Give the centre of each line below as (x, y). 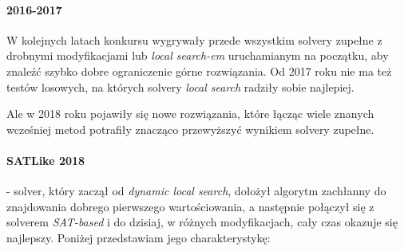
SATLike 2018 (46, 160)
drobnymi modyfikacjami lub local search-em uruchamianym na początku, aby (198, 55)
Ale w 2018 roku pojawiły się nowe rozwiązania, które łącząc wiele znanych (190, 114)
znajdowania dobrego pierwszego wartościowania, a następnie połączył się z (190, 206)
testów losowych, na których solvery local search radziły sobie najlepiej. (180, 86)
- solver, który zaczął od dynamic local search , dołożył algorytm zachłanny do (196, 191)
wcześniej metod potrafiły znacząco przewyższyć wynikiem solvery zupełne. (190, 129)
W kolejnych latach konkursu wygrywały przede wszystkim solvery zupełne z (194, 39)
